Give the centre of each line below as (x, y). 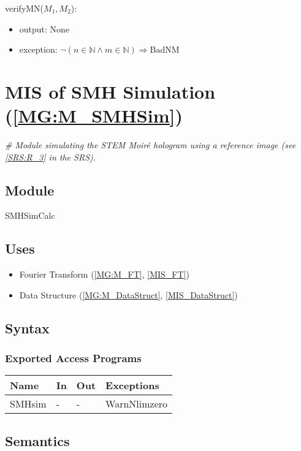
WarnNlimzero (137, 404)
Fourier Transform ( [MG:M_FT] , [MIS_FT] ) (104, 274)
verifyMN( (25, 8)
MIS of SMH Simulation (110, 91)
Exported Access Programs (73, 358)
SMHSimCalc (30, 215)
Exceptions (132, 385)
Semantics (37, 440)
